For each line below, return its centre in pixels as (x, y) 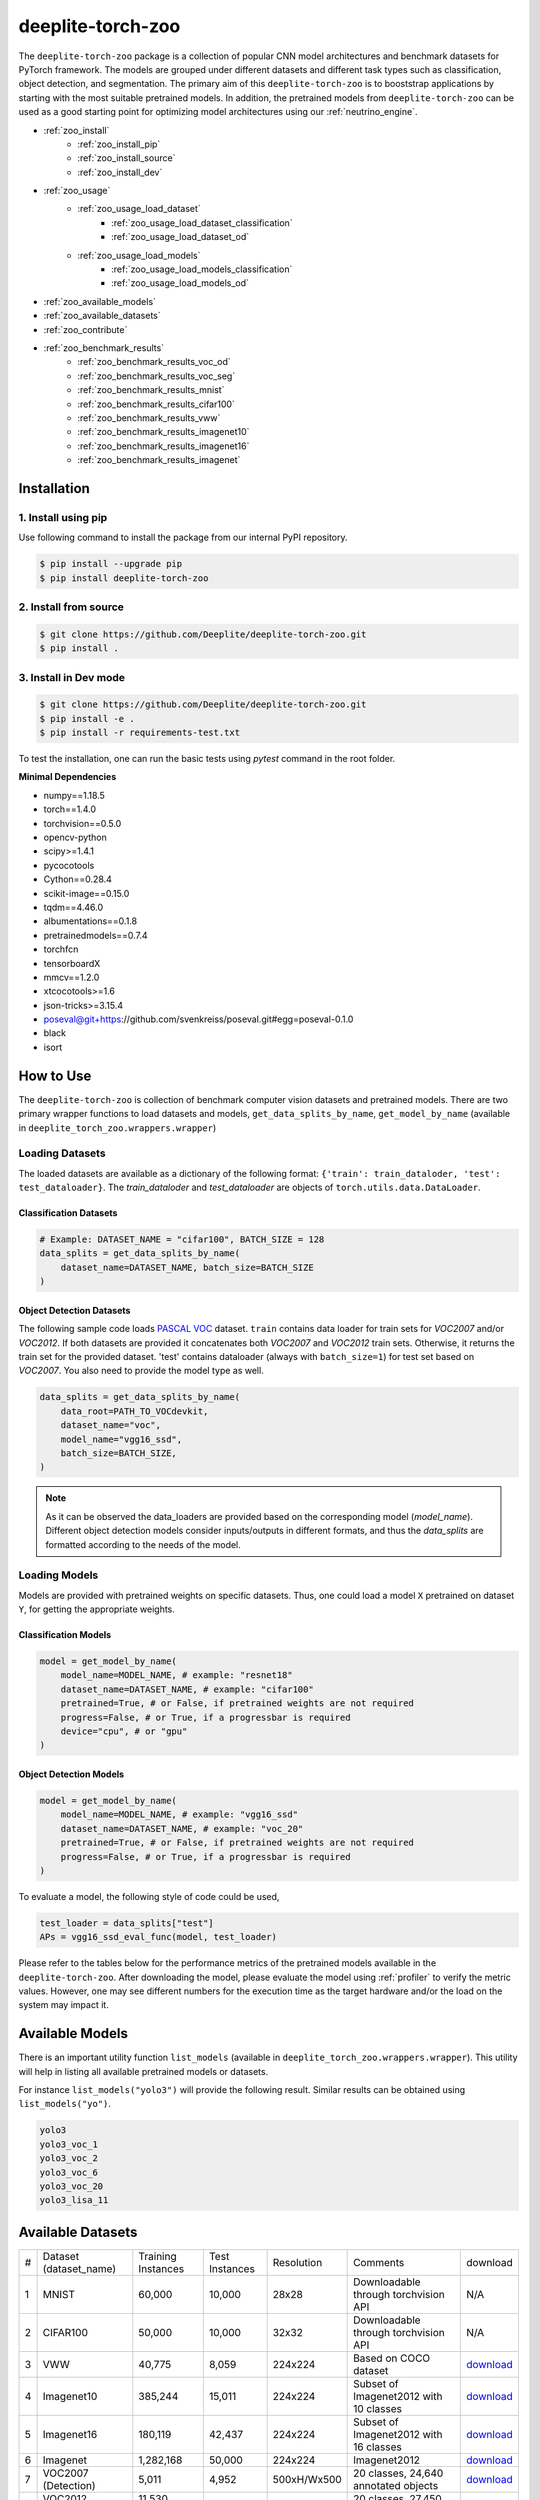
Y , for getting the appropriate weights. (96, 1609)
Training (157, 2256)
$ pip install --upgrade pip (111, 564)
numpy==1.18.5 (74, 795)
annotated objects (396, 2485)
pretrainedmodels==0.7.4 (96, 935)
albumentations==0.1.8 (90, 921)
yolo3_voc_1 (69, 2144)
